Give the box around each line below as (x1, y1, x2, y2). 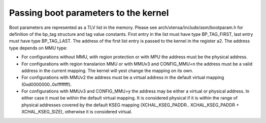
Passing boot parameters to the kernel (9, 7, 169, 18)
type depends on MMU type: (9, 45, 67, 51)
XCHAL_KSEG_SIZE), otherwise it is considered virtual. (21, 109, 133, 115)
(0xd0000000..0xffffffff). (21, 81, 72, 87)
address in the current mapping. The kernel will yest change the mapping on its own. (21, 68, 194, 74)
